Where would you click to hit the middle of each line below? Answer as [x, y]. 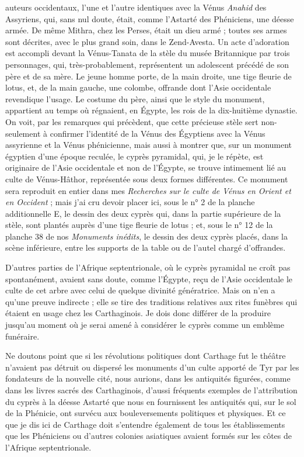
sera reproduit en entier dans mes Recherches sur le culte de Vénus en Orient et [148, 190]
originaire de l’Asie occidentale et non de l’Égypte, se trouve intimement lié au [146, 167]
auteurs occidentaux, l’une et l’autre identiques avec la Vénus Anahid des [136, 7]
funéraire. [22, 336]
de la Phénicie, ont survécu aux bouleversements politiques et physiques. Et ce [146, 413]
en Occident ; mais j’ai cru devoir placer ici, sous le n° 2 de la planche [130, 202]
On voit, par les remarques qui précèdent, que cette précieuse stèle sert [132, 121]
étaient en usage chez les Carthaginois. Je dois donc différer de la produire [138, 313]
